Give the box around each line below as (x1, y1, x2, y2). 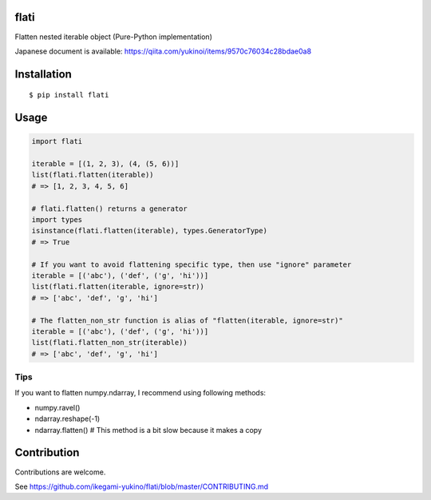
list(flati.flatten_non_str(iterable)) (31, 338, 188, 347)
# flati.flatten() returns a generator (31, 204, 188, 213)
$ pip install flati (29, 90, 109, 100)
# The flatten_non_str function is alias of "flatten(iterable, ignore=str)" (31, 315, 343, 325)
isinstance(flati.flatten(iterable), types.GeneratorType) (31, 226, 267, 236)
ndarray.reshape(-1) (34, 414, 101, 423)
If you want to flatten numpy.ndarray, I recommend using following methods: (14, 388, 267, 398)
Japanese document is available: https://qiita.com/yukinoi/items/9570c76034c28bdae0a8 (14, 46, 311, 56)
